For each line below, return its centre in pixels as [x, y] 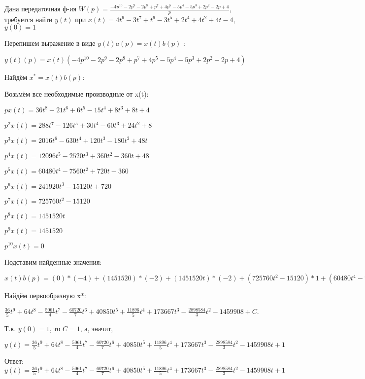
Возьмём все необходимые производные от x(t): [77, 93]
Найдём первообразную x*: [45, 295]
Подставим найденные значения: [53, 261]
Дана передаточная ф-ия [40, 8]
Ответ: [14, 361]
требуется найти [29, 19]
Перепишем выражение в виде [50, 43]
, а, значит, [97, 328]
